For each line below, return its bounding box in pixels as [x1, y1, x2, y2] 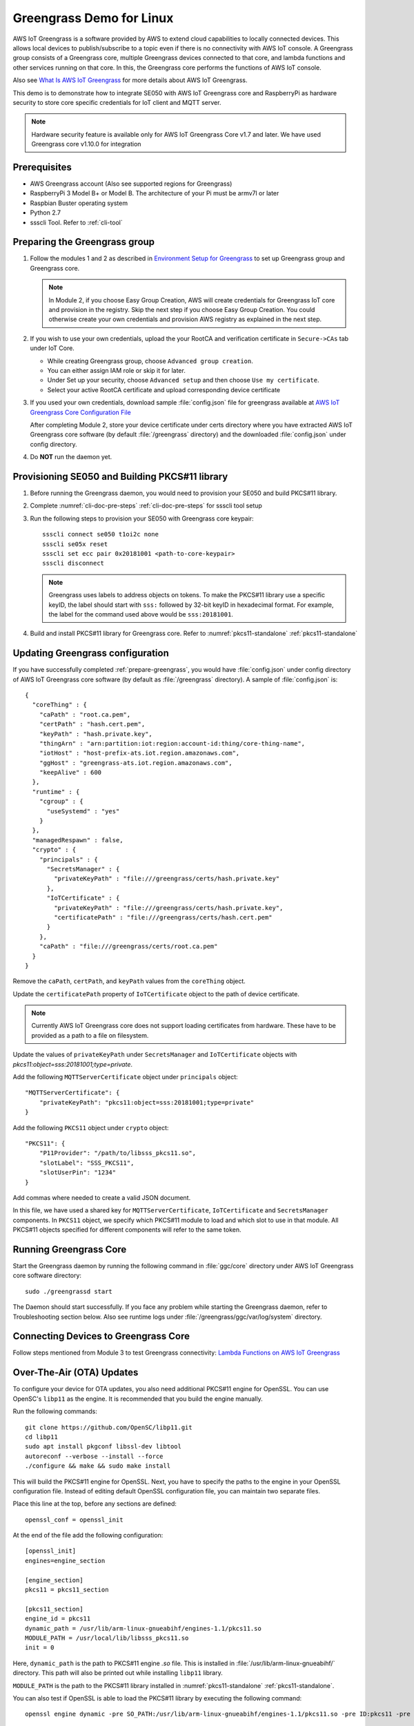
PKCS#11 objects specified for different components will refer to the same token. [12, 1225, 241, 1234]
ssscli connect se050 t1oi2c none [42, 530, 159, 539]
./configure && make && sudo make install [25, 1462, 171, 1470]
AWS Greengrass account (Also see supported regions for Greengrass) [30, 180, 233, 188]
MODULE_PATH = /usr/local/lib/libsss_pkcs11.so [25, 1633, 189, 1642]
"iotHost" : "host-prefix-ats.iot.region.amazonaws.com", [39, 749, 240, 757]
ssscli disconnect [42, 559, 105, 568]
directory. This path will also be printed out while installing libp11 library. [12, 1669, 224, 1677]
